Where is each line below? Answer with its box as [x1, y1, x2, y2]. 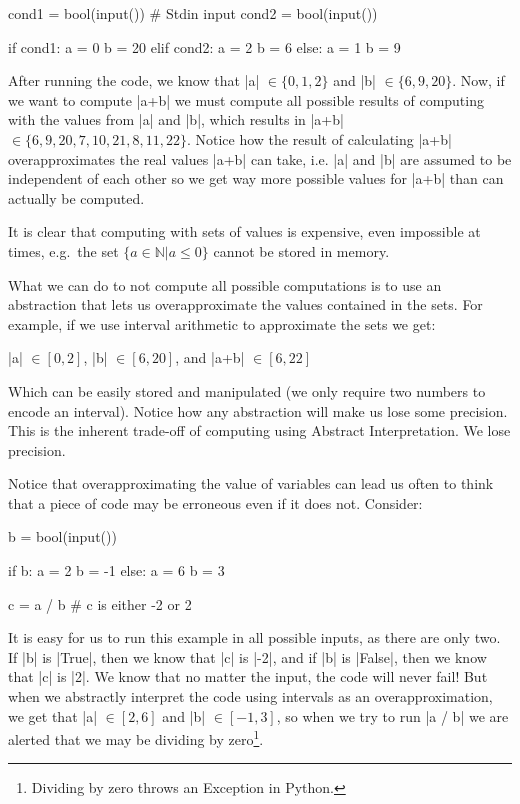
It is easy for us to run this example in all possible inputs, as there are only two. [8, 627, 501, 648]
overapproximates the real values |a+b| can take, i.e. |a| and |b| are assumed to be [8, 148, 512, 169]
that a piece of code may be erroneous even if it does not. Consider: [8, 492, 423, 513]
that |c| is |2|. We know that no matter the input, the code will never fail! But [8, 666, 488, 687]
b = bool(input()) [8, 526, 117, 547]
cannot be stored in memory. [213, 240, 390, 261]
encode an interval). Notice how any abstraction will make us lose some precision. [8, 400, 508, 421]
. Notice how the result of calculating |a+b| [186, 128, 452, 149]
